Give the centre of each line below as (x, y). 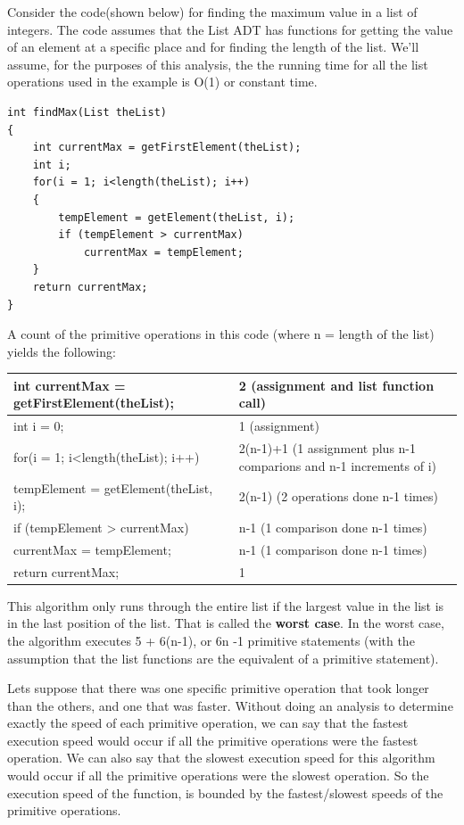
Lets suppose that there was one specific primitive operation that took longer (218, 688)
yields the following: (62, 351)
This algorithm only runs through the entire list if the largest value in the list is (226, 605)
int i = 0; (39, 426)
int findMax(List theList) (87, 112)
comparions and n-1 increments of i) (337, 465)
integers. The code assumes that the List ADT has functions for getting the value (230, 29)
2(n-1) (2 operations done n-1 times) (338, 496)
